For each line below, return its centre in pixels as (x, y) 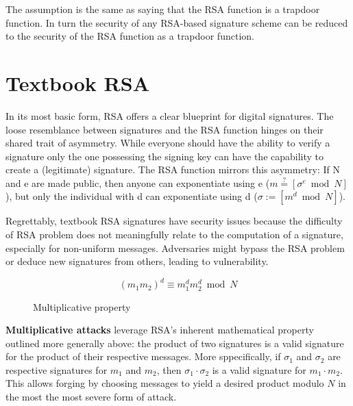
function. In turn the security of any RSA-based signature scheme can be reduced (177, 22)
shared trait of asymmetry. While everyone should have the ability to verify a (168, 143)
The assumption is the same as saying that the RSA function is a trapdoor (163, 9)
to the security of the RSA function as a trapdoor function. (130, 36)
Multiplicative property (82, 306)
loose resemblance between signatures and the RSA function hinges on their (165, 129)
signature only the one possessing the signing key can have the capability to (165, 156)
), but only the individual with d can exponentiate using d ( (132, 196)
